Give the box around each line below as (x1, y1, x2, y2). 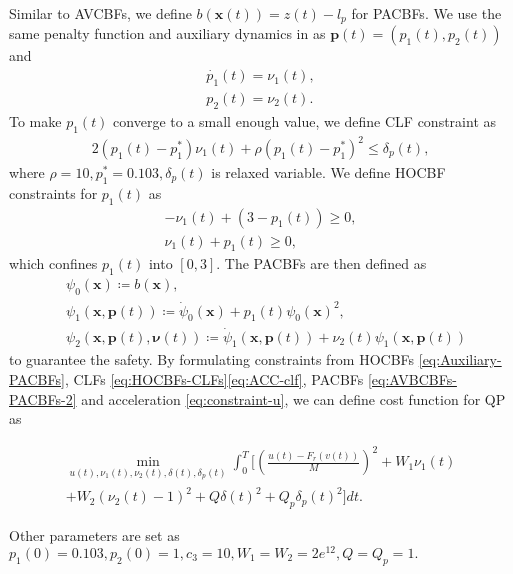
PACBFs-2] (9, 388, 77, 409)
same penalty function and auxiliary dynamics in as (9, 23, 326, 44)
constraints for (9, 182, 98, 203)
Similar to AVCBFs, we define (9, 3, 192, 23)
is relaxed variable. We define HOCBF (211, 162, 446, 183)
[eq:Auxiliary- (418, 349, 502, 370)
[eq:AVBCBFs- (367, 369, 457, 390)
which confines (9, 253, 98, 274)
